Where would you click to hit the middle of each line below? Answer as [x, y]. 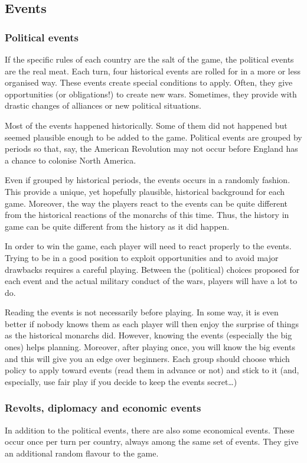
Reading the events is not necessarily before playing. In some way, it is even [142, 312]
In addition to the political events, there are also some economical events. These [150, 430]
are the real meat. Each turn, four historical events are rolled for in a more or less [153, 71]
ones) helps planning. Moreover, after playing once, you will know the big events [150, 347]
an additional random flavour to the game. [82, 453]
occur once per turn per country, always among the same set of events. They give [152, 441]
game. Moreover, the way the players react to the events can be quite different [146, 203]
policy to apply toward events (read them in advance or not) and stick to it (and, [152, 370]
